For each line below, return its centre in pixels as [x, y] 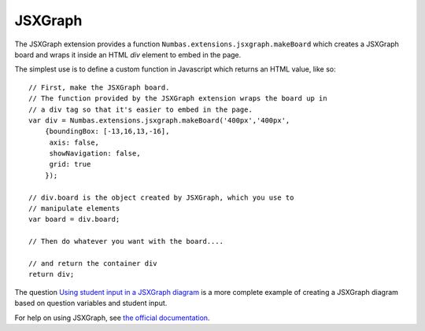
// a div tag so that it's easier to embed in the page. [141, 109]
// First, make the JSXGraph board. [99, 87]
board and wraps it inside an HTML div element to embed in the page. [128, 54]
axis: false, [74, 142]
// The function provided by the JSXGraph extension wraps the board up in [178, 99]
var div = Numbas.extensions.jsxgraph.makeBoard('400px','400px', [159, 120]
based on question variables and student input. [91, 303]
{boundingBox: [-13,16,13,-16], [107, 131]
